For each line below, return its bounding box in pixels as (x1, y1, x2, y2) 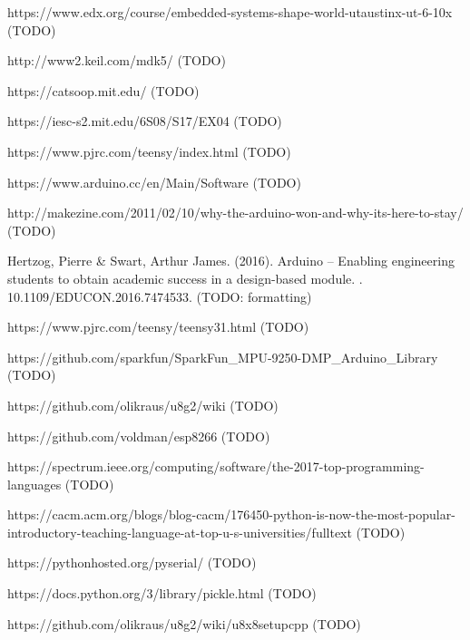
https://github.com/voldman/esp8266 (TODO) (7, 426, 270, 445)
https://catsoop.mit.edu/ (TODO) (7, 81, 200, 100)
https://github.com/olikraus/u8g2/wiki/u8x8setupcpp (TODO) (7, 614, 361, 633)
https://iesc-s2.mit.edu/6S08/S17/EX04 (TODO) (7, 112, 282, 131)
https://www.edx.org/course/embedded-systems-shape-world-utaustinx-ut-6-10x (7, 3, 453, 21)
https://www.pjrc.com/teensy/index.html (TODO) (7, 141, 291, 160)
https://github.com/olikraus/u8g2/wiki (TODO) (7, 395, 279, 414)
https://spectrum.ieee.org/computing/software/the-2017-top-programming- (7, 457, 425, 476)
